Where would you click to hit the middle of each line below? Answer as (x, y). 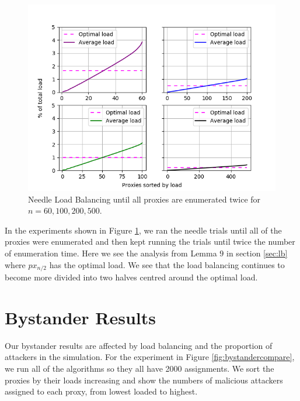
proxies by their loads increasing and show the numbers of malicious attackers (144, 380)
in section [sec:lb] (257, 253)
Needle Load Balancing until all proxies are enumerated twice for (144, 199)
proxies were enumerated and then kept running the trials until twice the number (150, 241)
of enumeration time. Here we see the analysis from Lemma (111, 253)
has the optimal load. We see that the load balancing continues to (167, 264)
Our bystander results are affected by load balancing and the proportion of (139, 345)
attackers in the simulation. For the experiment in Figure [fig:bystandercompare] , (150, 357)
